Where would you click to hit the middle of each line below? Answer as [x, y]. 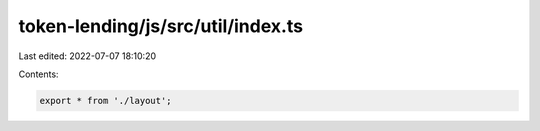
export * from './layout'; [105, 100]
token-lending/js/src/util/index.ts [161, 26]
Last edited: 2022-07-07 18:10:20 [87, 56]
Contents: [38, 74]
